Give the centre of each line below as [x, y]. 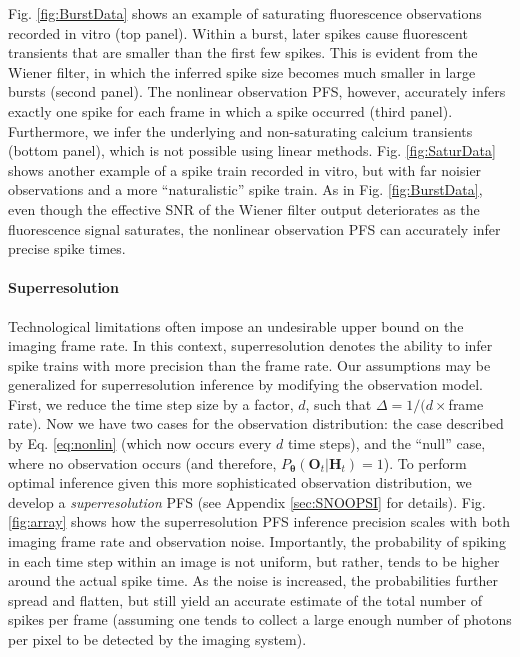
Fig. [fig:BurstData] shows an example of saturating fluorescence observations [245, 13]
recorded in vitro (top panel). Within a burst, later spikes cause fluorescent [238, 32]
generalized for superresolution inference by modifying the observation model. [245, 384]
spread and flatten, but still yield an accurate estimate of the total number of [245, 599]
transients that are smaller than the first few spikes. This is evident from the [243, 52]
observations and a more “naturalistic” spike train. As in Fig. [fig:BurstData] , [245, 189]
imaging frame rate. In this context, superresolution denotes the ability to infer [250, 345]
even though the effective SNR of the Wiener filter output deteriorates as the [244, 208]
